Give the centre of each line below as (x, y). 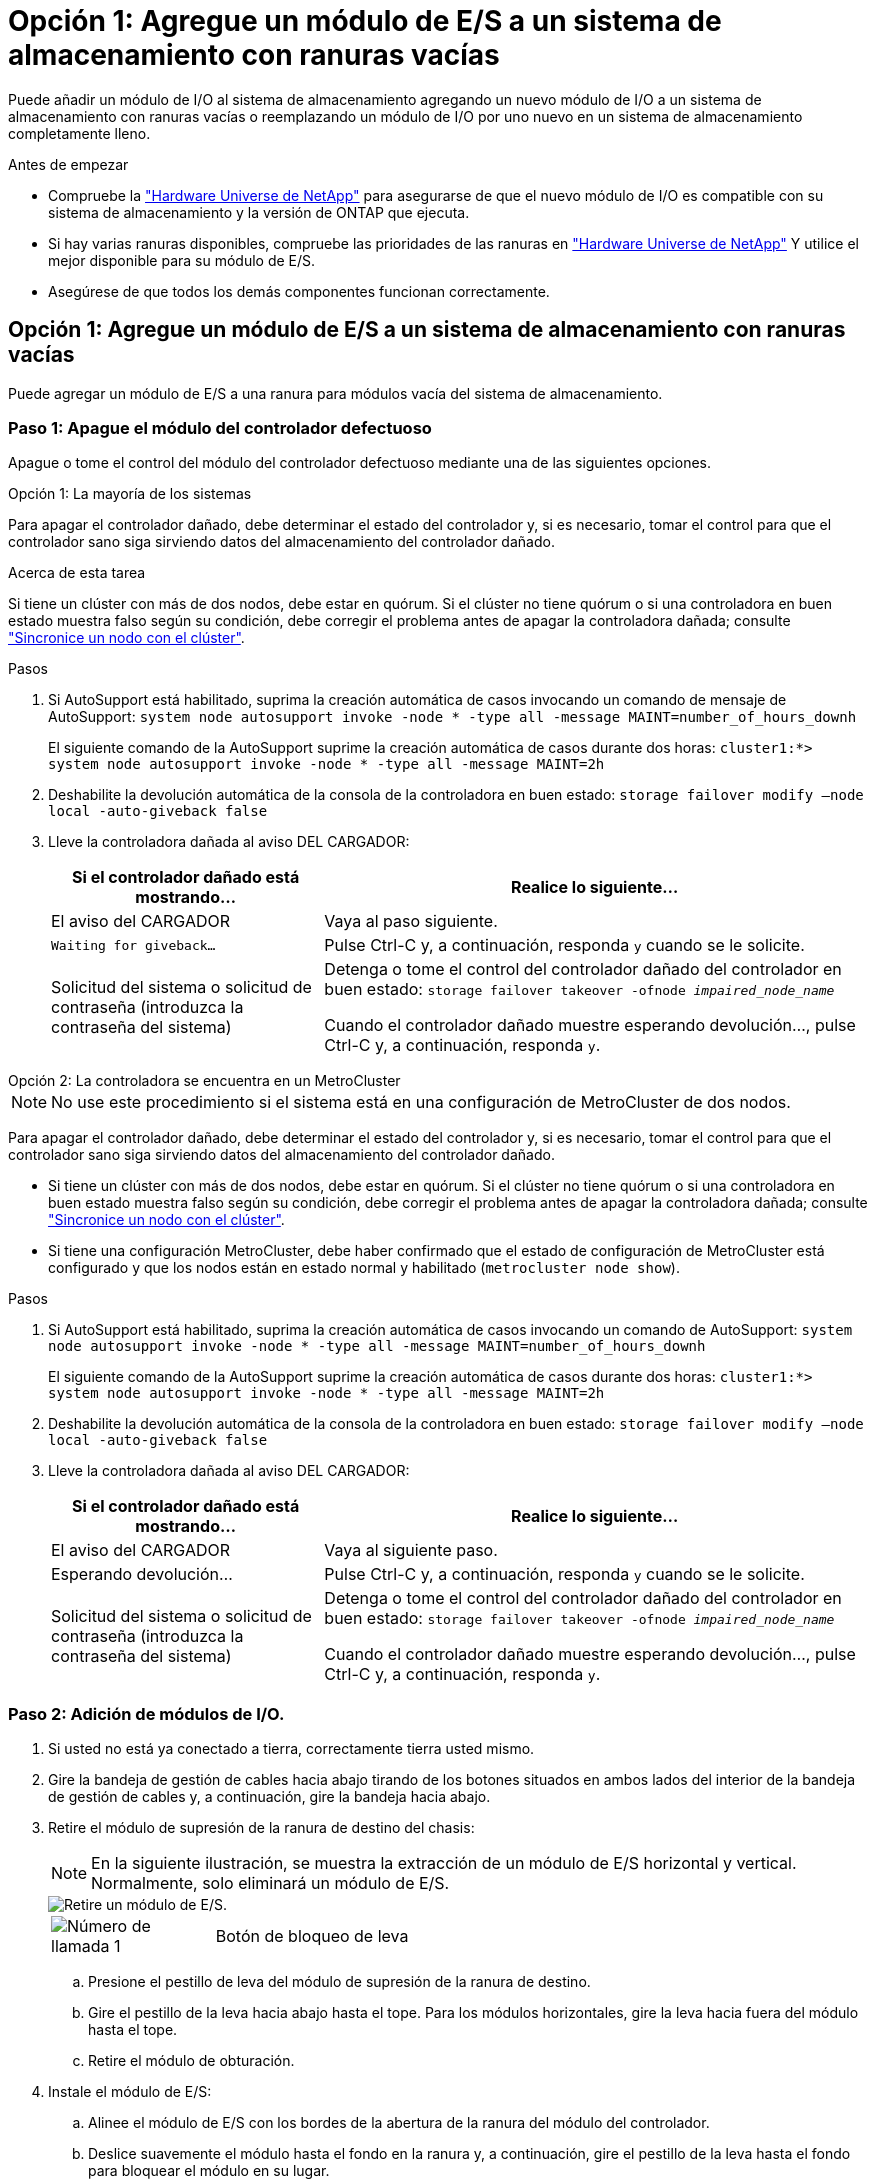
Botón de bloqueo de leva (312, 1936)
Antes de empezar (68, 164)
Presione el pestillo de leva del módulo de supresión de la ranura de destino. (339, 1982)
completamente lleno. (79, 133)
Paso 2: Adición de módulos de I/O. (146, 1713)
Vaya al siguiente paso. (411, 1550)
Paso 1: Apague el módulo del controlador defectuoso (220, 427)
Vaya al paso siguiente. (411, 921)
